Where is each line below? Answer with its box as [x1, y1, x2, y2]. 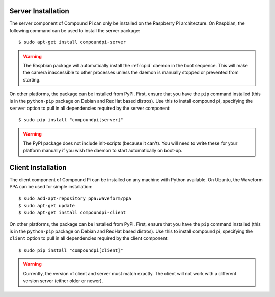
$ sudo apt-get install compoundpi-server [18, 39, 126, 45]
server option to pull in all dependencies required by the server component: [9, 105, 171, 112]
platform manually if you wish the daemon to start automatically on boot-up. [23, 147, 183, 153]
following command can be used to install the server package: [9, 27, 140, 33]
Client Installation [9, 163, 67, 172]
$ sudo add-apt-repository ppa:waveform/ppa [18, 196, 132, 201]
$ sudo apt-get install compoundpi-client [18, 210, 126, 216]
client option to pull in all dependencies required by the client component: [9, 235, 169, 241]
